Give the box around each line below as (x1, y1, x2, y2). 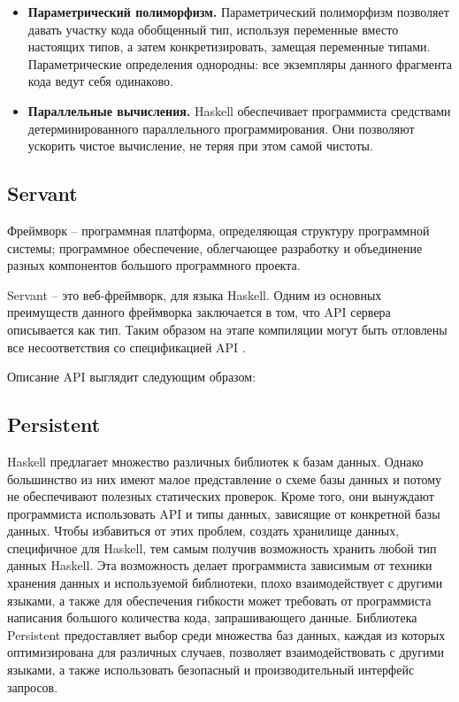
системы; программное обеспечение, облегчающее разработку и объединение (7, 238, 423, 257)
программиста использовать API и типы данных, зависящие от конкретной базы (7, 504, 440, 522)
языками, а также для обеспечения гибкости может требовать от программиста (7, 590, 432, 609)
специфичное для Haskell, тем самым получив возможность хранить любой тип (7, 538, 437, 557)
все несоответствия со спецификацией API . (7, 337, 246, 356)
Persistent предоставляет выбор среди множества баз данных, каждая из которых (7, 625, 446, 644)
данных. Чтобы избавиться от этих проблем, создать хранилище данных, (7, 521, 400, 540)
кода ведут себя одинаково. (27, 72, 173, 90)
